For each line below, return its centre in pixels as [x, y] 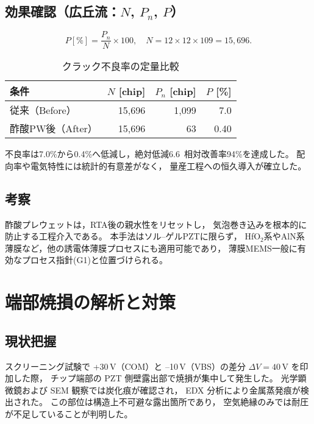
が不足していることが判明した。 [69, 413]
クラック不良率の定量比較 [120, 66]
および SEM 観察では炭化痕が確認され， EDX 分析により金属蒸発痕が [161, 390]
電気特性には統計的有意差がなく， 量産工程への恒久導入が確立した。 [168, 165]
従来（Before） [43, 110]
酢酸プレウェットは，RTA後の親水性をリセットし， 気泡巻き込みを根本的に [156, 224]
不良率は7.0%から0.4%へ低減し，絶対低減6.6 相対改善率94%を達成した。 [149, 154]
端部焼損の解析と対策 [91, 302]
